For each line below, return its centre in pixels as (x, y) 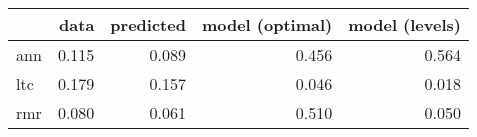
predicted (148, 24)
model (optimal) (267, 24)
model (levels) (404, 24)
